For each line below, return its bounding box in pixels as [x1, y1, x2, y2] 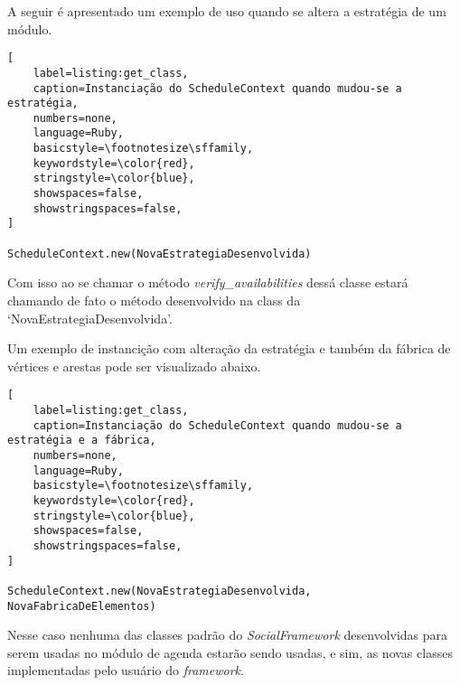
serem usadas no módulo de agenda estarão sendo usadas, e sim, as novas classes [7, 643, 453, 662]
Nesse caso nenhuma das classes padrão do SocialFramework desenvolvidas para [7, 625, 448, 644]
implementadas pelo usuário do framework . [7, 661, 244, 680]
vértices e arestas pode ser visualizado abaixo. [7, 356, 261, 375]
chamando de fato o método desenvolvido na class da [7, 290, 301, 309]
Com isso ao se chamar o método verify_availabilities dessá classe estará [7, 273, 408, 292]
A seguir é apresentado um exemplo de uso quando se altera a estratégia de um [7, 2, 446, 20]
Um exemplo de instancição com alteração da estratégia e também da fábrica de [7, 339, 451, 358]
